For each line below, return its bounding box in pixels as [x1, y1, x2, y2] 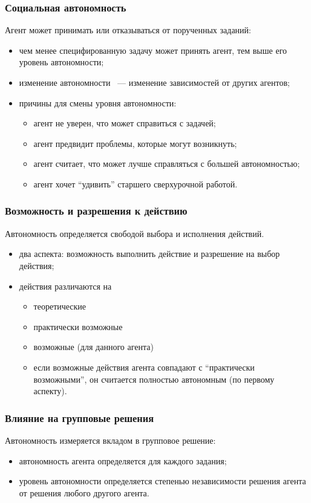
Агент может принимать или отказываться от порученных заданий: [5, 24, 251, 36]
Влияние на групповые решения [5, 410, 154, 425]
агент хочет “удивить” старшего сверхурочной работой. [33, 177, 238, 190]
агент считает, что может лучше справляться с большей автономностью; [33, 157, 300, 170]
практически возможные [33, 320, 123, 333]
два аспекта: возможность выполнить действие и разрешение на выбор [19, 247, 280, 260]
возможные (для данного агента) [33, 340, 154, 353]
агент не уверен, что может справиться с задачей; [33, 117, 216, 129]
